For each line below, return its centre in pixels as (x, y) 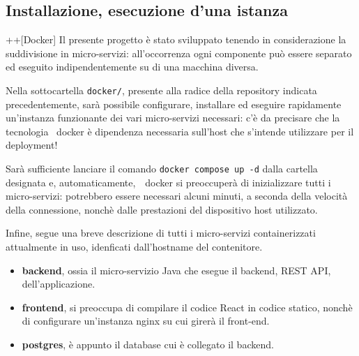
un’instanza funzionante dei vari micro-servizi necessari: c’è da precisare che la (173, 118)
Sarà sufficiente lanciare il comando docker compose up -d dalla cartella (162, 169)
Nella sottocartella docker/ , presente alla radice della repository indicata (161, 90)
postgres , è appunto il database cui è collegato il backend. (148, 344)
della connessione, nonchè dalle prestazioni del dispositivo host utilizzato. (162, 209)
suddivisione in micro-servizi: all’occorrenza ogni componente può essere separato (179, 53)
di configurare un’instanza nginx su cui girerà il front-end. (146, 321)
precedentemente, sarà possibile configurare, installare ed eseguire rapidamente (174, 104)
